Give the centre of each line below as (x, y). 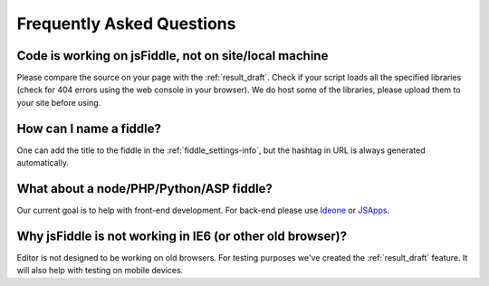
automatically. (43, 163)
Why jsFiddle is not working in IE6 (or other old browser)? (182, 236)
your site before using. (59, 102)
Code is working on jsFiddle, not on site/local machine (173, 56)
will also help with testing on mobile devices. (100, 271)
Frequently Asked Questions (126, 24)
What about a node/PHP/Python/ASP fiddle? (145, 189)
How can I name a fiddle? (89, 128)
